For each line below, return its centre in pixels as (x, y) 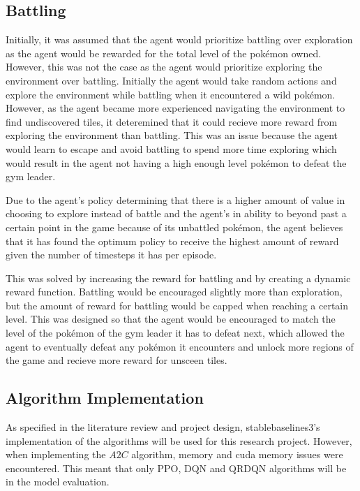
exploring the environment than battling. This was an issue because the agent (172, 135)
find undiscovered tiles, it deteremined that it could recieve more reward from (172, 121)
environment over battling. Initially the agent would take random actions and (171, 80)
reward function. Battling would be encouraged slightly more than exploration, (174, 292)
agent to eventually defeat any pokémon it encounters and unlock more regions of (180, 346)
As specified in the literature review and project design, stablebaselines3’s (163, 427)
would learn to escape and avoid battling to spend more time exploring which (171, 148)
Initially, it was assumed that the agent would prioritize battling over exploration (179, 39)
